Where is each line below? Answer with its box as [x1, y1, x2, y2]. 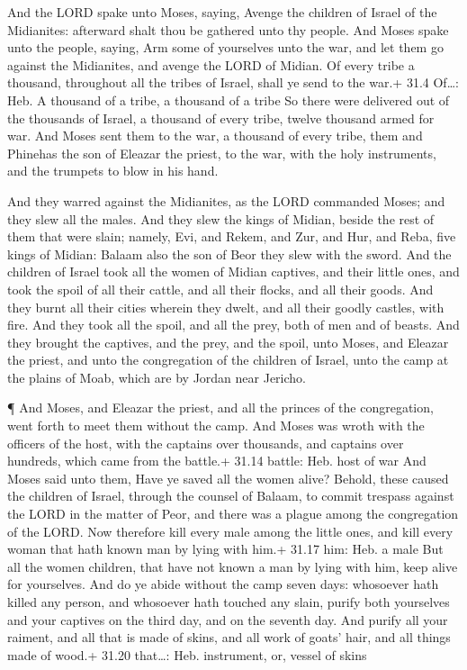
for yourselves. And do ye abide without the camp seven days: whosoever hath [7, 575, 439, 593]
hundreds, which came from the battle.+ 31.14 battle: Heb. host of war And [7, 451, 427, 470]
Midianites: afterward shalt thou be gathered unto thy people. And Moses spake [7, 20, 449, 39]
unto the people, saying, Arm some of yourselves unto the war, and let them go [7, 38, 444, 57]
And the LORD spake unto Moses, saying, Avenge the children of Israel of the [7, 3, 437, 21]
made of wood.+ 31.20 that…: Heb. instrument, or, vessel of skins [7, 645, 367, 664]
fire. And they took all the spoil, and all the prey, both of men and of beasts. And [7, 315, 460, 334]
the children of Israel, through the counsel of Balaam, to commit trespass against [7, 486, 454, 505]
